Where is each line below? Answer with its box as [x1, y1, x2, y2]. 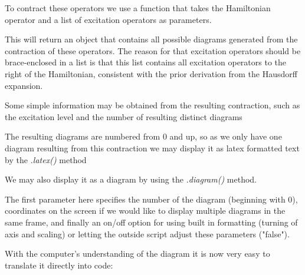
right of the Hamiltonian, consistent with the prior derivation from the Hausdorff [5, 67, 297, 79]
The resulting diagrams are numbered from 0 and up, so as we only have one [5, 130, 282, 143]
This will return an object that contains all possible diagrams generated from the [5, 33, 298, 45]
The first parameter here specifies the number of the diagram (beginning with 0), [5, 193, 298, 205]
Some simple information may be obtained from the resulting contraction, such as [5, 99, 300, 111]
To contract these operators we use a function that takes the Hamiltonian [5, 2, 271, 14]
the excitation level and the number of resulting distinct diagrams [5, 110, 242, 122]
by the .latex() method [5, 153, 87, 165]
